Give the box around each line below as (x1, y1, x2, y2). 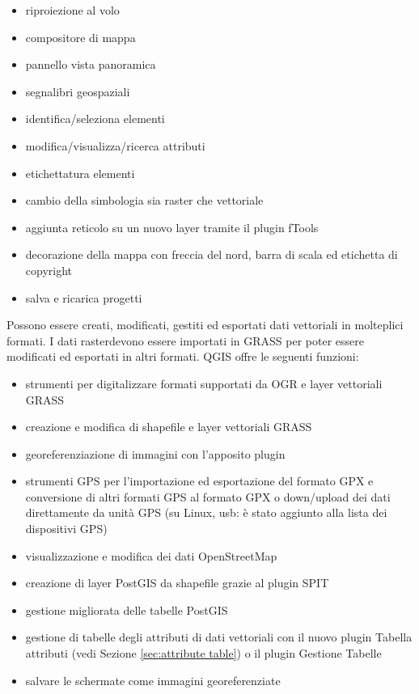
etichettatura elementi (25, 164, 135, 181)
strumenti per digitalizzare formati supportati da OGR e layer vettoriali (25, 375, 383, 391)
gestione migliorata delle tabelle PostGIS (25, 601, 228, 618)
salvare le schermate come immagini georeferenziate (25, 671, 281, 688)
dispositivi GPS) (25, 520, 108, 537)
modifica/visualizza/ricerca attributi (25, 137, 205, 154)
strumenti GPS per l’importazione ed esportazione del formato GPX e (25, 472, 374, 489)
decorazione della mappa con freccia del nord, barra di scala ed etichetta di (25, 246, 398, 263)
